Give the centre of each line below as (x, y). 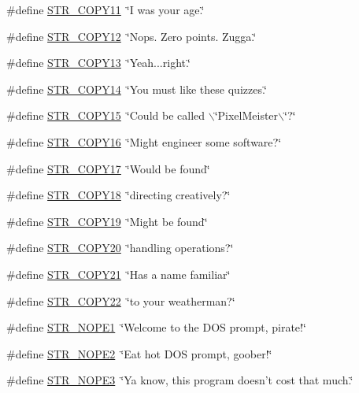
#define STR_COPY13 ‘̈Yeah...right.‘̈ (98, 63)
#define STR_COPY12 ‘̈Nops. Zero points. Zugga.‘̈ (131, 36)
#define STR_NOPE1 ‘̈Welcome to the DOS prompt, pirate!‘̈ (156, 327)
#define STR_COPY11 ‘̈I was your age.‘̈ (105, 9)
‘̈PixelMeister (246, 115)
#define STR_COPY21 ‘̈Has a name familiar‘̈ (118, 274)
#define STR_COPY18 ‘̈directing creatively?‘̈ (118, 195)
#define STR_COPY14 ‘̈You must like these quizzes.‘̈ (137, 89)
